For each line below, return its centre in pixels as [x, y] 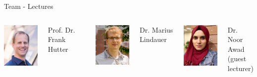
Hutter [58, 49]
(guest [237, 58]
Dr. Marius [156, 29]
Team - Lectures [29, 6]
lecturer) [241, 68]
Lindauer [153, 39]
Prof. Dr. [61, 29]
